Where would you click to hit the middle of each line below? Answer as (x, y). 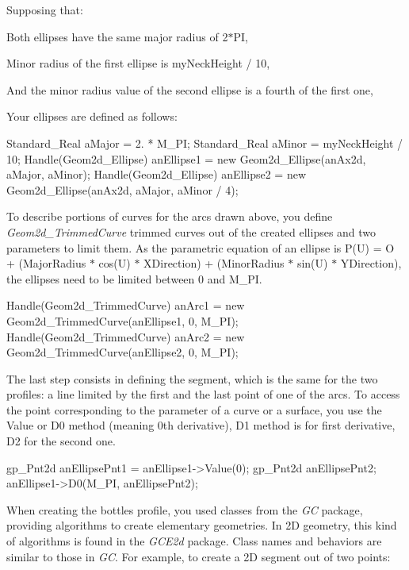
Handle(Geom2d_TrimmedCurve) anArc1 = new (126, 305)
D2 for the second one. (61, 441)
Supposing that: (45, 10)
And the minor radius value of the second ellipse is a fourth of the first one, (190, 89)
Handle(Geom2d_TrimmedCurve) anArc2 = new (126, 336)
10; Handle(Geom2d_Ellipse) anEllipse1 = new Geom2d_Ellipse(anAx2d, (186, 158)
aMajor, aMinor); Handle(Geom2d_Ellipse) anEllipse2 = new (156, 174)
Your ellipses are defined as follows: (92, 116)
